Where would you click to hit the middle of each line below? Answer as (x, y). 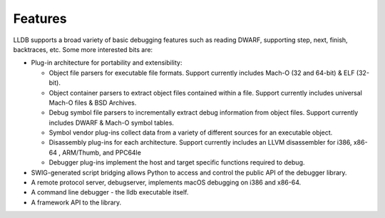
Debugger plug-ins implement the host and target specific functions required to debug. (177, 162)
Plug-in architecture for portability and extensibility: (107, 63)
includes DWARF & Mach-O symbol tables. (112, 123)
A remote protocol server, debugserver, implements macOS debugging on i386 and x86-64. (166, 182)
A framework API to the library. (76, 202)
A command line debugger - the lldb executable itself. (110, 192)
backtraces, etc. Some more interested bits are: (83, 49)
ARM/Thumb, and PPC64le (102, 152)
